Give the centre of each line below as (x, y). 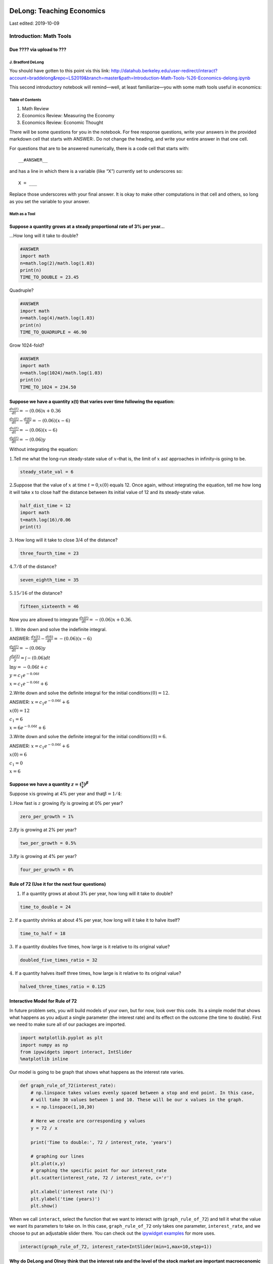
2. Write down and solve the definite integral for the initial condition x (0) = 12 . (89, 693)
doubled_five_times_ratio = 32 (59, 960)
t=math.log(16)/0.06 (45, 520)
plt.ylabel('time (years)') (65, 1199)
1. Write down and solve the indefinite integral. (58, 629)
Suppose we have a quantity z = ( (45, 784)
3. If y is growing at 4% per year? (43, 856)
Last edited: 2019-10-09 (34, 23)
